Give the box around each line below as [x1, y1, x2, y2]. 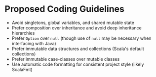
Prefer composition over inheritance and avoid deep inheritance [11, 25, 142, 30]
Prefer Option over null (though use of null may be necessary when [11, 35, 152, 41]
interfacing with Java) [11, 40, 56, 46]
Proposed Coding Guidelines [4, 3, 124, 15]
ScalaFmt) [11, 66, 33, 72]
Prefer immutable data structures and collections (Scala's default [11, 46, 144, 51]
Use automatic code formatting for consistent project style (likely [11, 61, 144, 67]
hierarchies [11, 30, 35, 36]
